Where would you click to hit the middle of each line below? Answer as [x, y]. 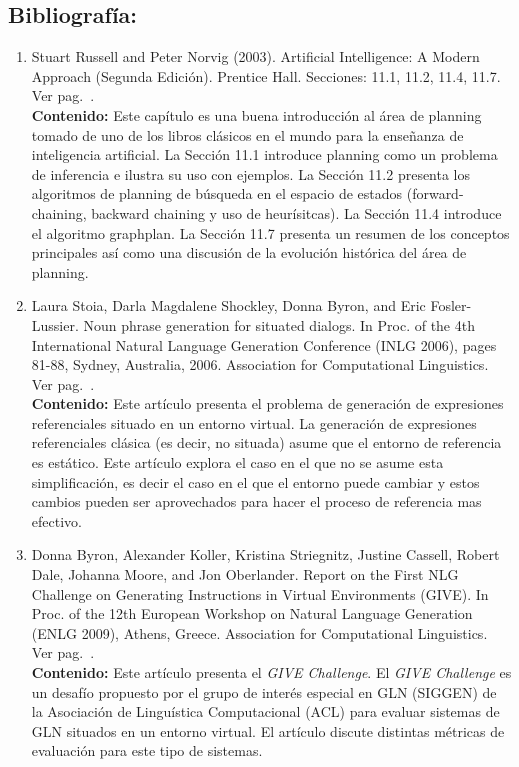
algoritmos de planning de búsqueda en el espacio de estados [217, 193]
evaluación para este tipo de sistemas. [147, 750]
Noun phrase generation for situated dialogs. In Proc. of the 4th [279, 324]
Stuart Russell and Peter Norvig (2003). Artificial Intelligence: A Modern [255, 56]
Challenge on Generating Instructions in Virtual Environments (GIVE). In [260, 593]
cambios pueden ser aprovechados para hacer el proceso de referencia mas [256, 501]
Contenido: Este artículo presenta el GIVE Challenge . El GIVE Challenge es [271, 672]
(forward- [435, 193]
